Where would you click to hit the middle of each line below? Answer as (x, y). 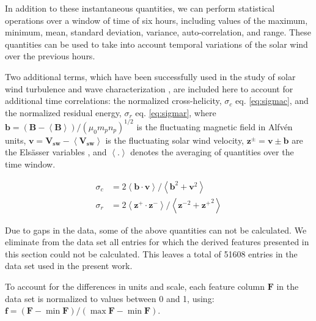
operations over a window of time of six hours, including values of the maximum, (156, 20)
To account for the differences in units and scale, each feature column (135, 286)
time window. (30, 164)
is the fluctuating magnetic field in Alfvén (215, 126)
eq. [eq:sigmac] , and (272, 101)
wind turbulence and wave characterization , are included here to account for (149, 88)
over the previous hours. (50, 56)
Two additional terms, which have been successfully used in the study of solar (150, 76)
